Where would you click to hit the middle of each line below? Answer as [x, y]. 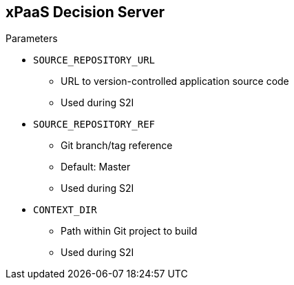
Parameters [32, 39]
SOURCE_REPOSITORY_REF [94, 125]
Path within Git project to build [129, 231]
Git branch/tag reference [117, 146]
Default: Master [96, 167]
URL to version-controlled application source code [175, 81]
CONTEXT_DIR [65, 210]
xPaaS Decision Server [85, 12]
